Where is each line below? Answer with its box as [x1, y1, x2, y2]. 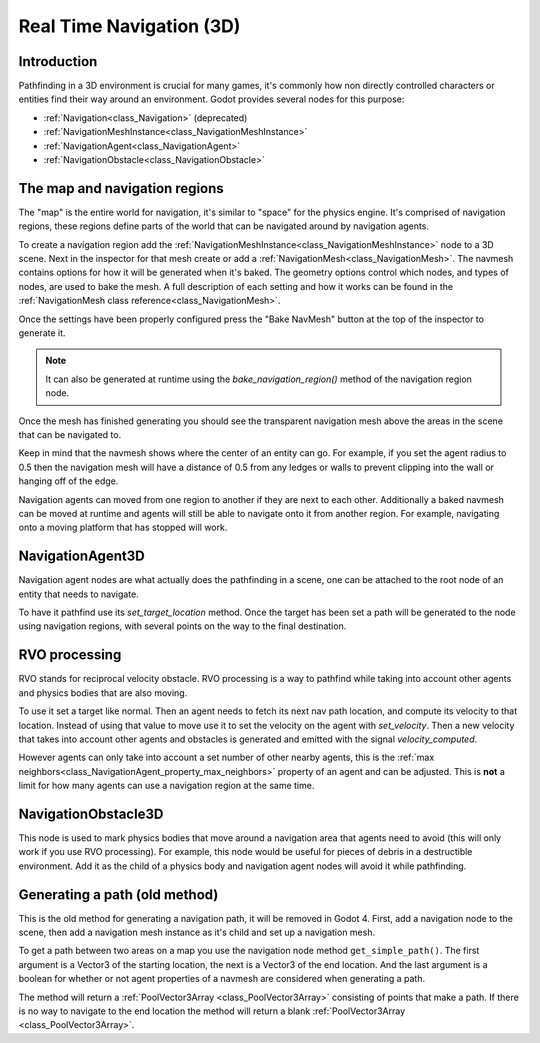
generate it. [18, 327, 66, 339]
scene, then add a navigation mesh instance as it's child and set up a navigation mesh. [18, 926, 375, 939]
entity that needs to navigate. [18, 588, 139, 600]
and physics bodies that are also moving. [18, 686, 188, 699]
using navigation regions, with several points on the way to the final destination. [18, 620, 347, 632]
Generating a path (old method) [18, 886, 219, 903]
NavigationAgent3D [18, 548, 145, 565]
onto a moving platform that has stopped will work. [18, 521, 228, 534]
